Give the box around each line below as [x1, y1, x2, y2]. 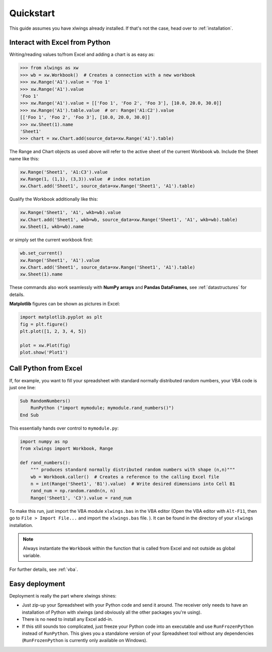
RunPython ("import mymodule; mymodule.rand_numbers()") [30, 405, 174, 411]
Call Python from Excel [9, 364, 83, 373]
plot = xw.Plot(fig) [20, 342, 71, 348]
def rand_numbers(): [20, 459, 71, 465]
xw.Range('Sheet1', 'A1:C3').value [20, 169, 108, 175]
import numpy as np [20, 439, 68, 444]
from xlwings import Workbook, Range [20, 446, 113, 451]
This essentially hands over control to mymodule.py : [9, 425, 119, 431]
